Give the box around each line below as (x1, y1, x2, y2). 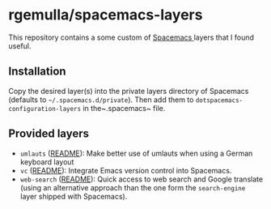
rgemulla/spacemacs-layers (8, 6, 203, 24)
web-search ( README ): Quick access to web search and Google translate (19, 174, 264, 184)
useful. (8, 41, 32, 50)
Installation (8, 65, 66, 79)
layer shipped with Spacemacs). (19, 191, 128, 201)
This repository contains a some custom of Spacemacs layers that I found (8, 32, 255, 42)
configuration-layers (8, 104, 82, 113)
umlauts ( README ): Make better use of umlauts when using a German (19, 148, 253, 158)
